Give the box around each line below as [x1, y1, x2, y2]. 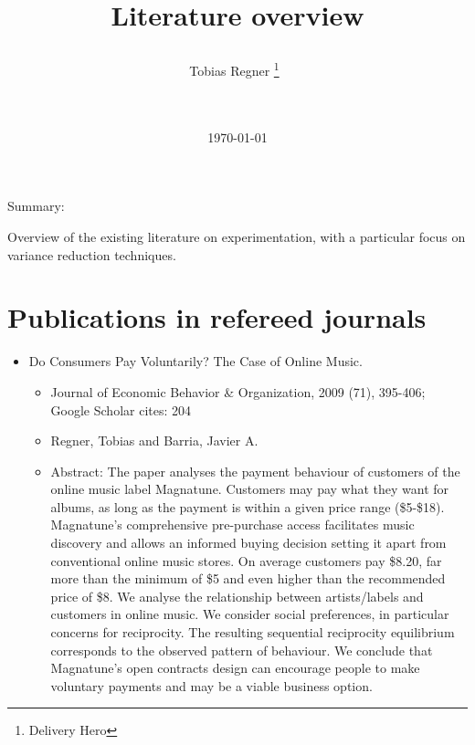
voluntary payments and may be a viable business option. [50, 676, 373, 695]
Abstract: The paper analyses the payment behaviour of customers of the [50, 461, 460, 480]
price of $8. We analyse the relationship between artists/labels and [50, 586, 424, 605]
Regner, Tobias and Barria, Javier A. [50, 431, 259, 450]
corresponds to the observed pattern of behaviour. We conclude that [50, 640, 433, 659]
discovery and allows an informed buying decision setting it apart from [50, 533, 447, 552]
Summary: [7, 196, 65, 215]
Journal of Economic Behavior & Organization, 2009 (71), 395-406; [50, 382, 426, 401]
